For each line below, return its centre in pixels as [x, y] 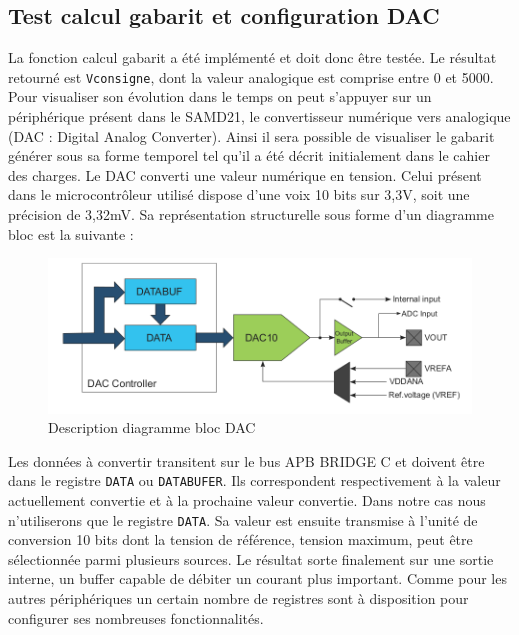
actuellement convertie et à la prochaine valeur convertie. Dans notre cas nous [247, 500]
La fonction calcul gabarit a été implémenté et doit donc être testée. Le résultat [252, 57]
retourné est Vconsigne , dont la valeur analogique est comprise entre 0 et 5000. [251, 76]
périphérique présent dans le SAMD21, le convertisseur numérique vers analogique [259, 116]
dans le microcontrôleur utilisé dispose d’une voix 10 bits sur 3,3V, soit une [239, 194]
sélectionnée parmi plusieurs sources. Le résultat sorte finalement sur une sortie [251, 558]
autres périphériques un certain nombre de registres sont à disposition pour [238, 598]
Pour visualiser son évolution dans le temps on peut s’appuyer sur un [220, 96]
